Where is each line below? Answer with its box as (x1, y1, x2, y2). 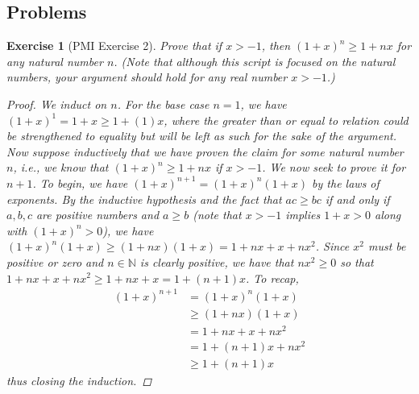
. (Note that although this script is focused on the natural (114, 52, 396, 69)
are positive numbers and (35, 206, 160, 223)
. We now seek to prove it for (262, 159, 406, 176)
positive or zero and (6, 253, 104, 270)
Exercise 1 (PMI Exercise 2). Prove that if (6, 37, 222, 54)
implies (285, 206, 321, 223)
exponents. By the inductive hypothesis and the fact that (6, 190, 282, 207)
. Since (315, 238, 350, 255)
